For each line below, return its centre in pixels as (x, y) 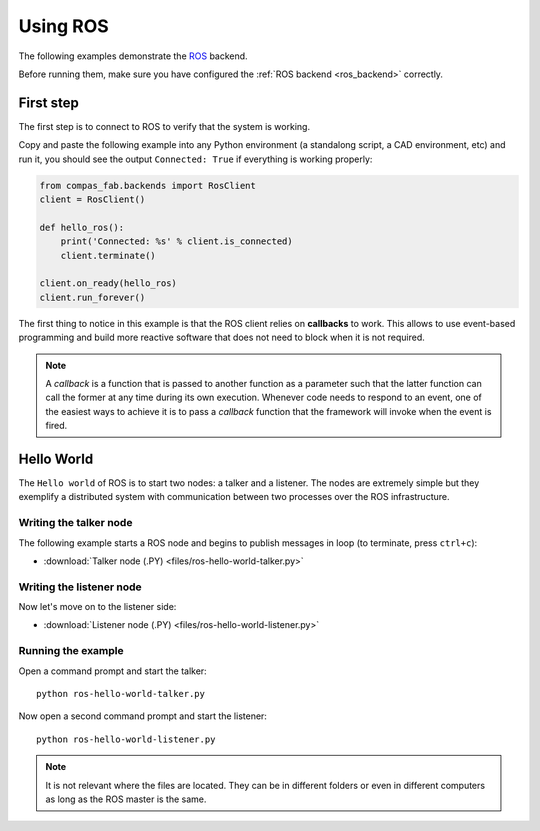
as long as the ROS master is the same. (126, 799)
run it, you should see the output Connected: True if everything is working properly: (195, 159)
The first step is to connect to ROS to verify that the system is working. (164, 126)
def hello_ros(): (82, 227)
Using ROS (63, 26)
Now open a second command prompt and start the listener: (142, 716)
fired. (56, 426)
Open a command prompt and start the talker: (112, 671)
